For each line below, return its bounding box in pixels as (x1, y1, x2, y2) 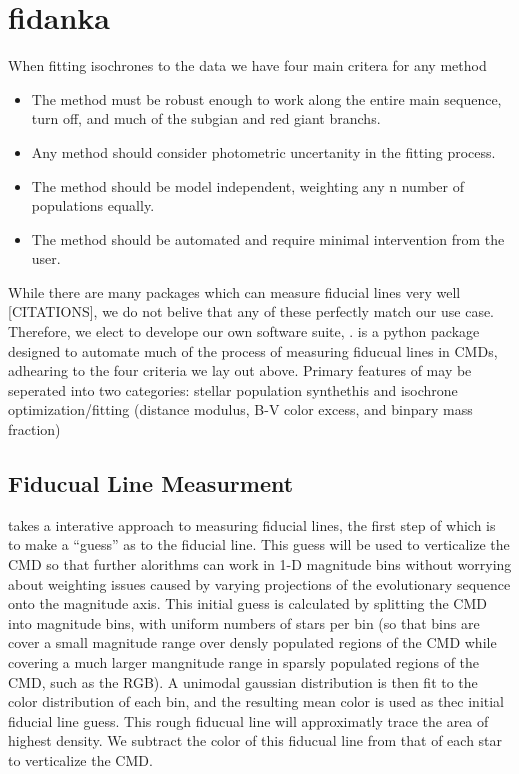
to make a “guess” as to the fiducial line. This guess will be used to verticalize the (8, 534, 510, 555)
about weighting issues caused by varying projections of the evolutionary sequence (8, 573, 511, 594)
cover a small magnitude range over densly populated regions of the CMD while (8, 632, 497, 653)
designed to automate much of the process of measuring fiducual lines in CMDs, (8, 340, 498, 361)
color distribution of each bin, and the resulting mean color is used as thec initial (8, 691, 505, 712)
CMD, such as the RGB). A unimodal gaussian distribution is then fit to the (8, 671, 478, 692)
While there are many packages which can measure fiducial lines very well (8, 281, 461, 302)
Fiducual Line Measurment (8, 468, 294, 499)
